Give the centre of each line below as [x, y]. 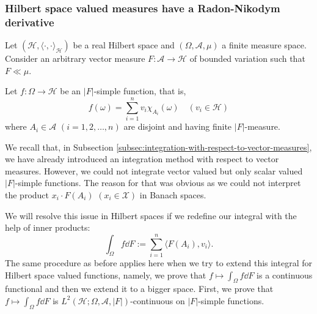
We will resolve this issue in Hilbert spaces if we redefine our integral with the [151, 215]
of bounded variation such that [247, 58]
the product [27, 195]
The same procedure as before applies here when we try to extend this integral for [158, 262]
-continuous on [158, 300]
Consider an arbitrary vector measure [75, 58]
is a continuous [285, 275]
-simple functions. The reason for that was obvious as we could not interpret [158, 183]
